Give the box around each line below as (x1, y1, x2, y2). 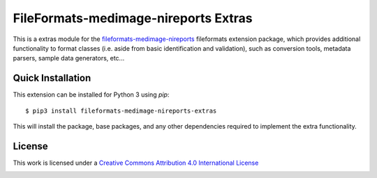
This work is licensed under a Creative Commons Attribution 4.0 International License (13, 159, 259, 167)
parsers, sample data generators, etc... (13, 54, 125, 63)
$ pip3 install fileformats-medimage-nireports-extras (25, 106, 217, 115)
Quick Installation (13, 72, 91, 84)
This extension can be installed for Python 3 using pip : (13, 90, 170, 99)
